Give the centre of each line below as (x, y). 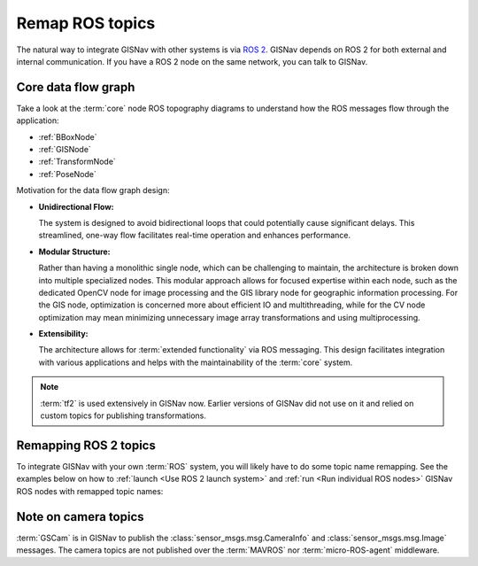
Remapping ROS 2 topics (86, 445)
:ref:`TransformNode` (77, 162)
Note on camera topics (81, 517)
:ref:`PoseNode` (67, 174)
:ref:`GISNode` (65, 150)
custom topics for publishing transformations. (123, 415)
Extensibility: (63, 334)
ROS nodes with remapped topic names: (90, 491)
